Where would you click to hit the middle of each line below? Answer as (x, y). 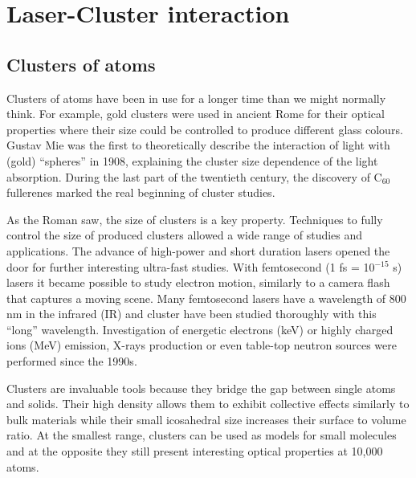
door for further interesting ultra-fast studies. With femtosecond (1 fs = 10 (191, 266)
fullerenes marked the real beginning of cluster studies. (141, 192)
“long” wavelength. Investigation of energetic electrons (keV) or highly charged (200, 329)
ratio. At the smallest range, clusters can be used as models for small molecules (202, 435)
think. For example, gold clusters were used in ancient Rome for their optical (196, 114)
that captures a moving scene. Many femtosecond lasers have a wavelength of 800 (206, 298)
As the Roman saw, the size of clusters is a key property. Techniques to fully (195, 219)
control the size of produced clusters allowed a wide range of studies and (185, 235)
